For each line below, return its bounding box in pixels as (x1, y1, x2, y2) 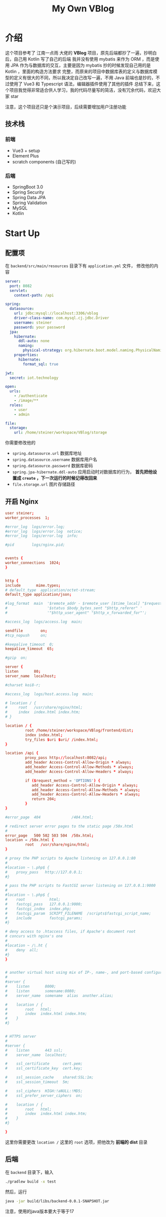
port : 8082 (9, 284, 32, 288)
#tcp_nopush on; (5, 633, 48, 638)
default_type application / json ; (5, 592, 72, 597)
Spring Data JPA (12, 194, 46, 200)
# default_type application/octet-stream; (5, 587, 96, 592)
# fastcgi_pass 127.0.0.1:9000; (5, 902, 83, 907)
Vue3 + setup (12, 147, 41, 153)
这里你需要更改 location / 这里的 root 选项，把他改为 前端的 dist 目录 (5, 1139, 148, 1145)
